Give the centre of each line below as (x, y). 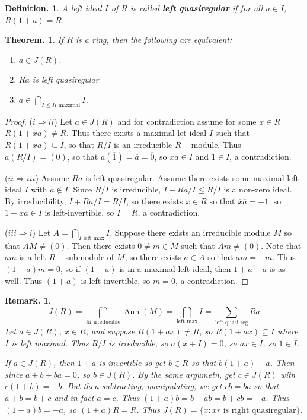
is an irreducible (143, 144)
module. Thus (216, 144)
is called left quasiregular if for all (196, 8)
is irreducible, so (138, 342)
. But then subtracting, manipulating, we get (142, 386)
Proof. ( (19, 121)
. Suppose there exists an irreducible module (190, 232)
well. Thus (24, 280)
